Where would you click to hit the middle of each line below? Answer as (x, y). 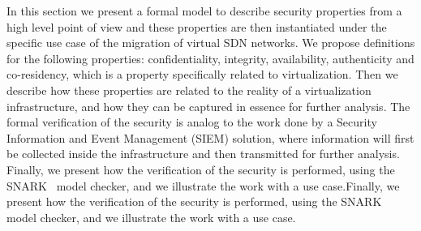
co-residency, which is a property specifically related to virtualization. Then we (202, 74)
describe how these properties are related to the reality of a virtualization (189, 90)
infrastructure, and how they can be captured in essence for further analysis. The (208, 106)
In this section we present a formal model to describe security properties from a (204, 11)
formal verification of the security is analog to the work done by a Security (192, 122)
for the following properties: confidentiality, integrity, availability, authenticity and (210, 58)
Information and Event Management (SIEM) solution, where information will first (210, 137)
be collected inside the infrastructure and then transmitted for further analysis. (203, 154)
